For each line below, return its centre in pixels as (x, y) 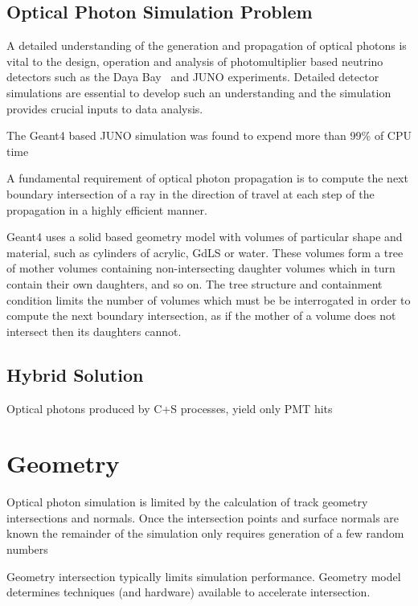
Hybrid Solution (75, 374)
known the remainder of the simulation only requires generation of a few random (205, 533)
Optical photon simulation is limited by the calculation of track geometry (187, 502)
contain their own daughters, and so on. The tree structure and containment (195, 283)
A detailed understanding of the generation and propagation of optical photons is (207, 45)
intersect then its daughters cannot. (94, 331)
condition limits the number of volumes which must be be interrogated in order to (209, 299)
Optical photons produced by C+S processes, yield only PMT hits (170, 408)
